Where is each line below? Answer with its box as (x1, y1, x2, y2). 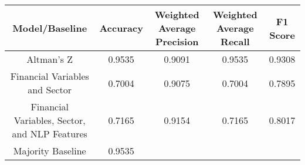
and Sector (28, 83, 72, 96)
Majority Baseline (13, 144, 86, 157)
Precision (155, 35, 199, 48)
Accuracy (99, 21, 143, 35)
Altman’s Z (26, 52, 73, 66)
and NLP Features (12, 127, 87, 140)
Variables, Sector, (13, 113, 86, 127)
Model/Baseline (12, 21, 87, 35)
